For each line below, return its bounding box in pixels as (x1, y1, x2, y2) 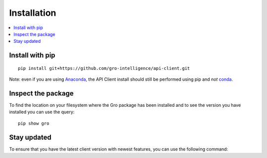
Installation (9, 7, 56, 18)
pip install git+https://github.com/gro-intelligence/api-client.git (18, 65, 190, 71)
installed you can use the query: (9, 109, 75, 115)
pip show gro (18, 121, 49, 126)
